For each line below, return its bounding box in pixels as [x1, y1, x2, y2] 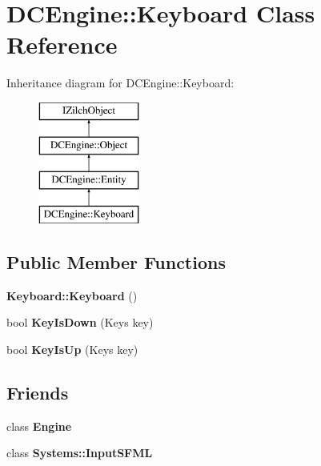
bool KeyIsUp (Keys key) [6, 341, 138, 358]
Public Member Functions [6, 250, 226, 275]
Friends [6, 380, 69, 405]
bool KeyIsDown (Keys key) [6, 314, 154, 331]
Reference [6, 28, 118, 61]
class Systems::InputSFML [6, 444, 153, 461]
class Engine [6, 417, 72, 434]
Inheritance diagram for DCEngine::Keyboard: [6, 74, 235, 91]
